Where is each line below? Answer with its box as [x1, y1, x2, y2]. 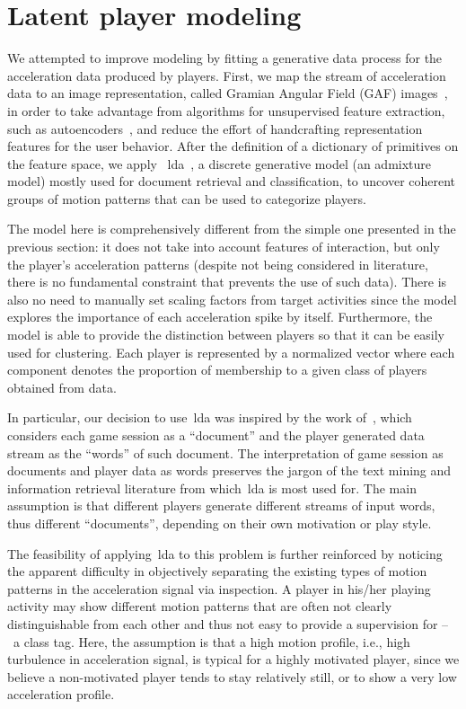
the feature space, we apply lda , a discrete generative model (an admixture [7, 154, 432, 173]
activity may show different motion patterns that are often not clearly [7, 597, 392, 616]
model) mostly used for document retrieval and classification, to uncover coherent [7, 172, 456, 191]
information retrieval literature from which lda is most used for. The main [7, 478, 417, 497]
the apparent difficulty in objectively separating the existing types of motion [7, 562, 427, 580]
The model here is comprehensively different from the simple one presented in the [7, 219, 456, 238]
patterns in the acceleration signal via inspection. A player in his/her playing [7, 579, 431, 598]
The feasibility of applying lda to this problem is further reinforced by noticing [7, 544, 443, 563]
